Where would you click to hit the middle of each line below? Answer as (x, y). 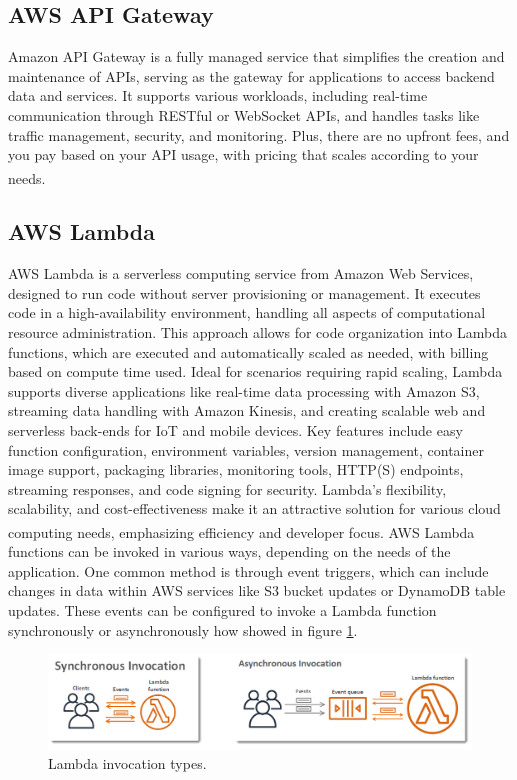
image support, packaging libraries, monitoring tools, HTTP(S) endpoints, (236, 469)
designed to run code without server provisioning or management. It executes (244, 292)
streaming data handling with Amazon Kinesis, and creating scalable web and (247, 410)
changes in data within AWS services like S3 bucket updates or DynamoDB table (257, 590)
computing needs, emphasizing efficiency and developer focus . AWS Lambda (241, 531)
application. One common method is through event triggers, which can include (248, 570)
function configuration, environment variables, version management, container (246, 449)
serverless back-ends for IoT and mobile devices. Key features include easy (235, 429)
